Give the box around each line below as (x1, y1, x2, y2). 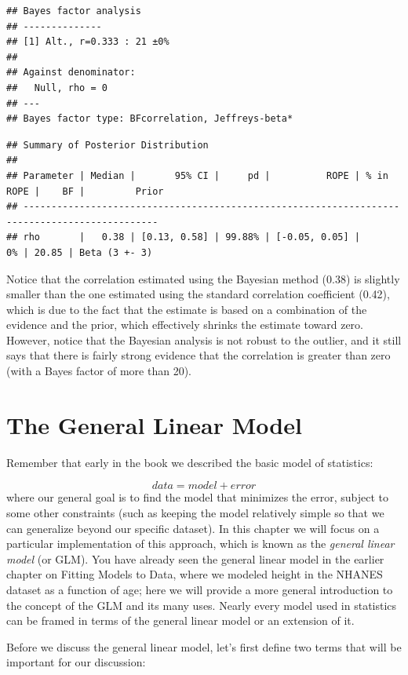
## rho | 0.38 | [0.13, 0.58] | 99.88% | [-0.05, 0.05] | (6, 232, 361, 243)
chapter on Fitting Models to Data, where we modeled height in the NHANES (6, 566, 383, 582)
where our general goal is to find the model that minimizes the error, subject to (6, 489, 388, 505)
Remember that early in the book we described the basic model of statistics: (6, 454, 373, 470)
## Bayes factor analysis (6, 5, 141, 16)
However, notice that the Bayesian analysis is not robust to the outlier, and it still (6, 331, 402, 348)
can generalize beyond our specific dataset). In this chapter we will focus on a (6, 520, 380, 536)
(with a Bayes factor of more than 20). (6, 363, 191, 379)
